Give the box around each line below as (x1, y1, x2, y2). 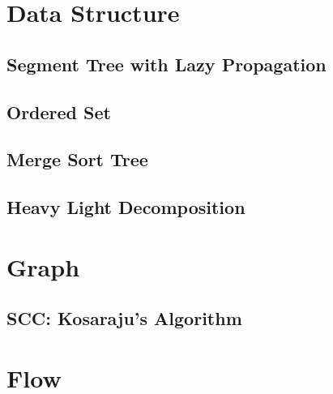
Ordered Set (6, 99, 111, 124)
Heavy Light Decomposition (6, 195, 245, 220)
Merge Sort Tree (6, 147, 148, 172)
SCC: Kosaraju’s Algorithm (6, 306, 242, 331)
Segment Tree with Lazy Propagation (6, 51, 327, 76)
